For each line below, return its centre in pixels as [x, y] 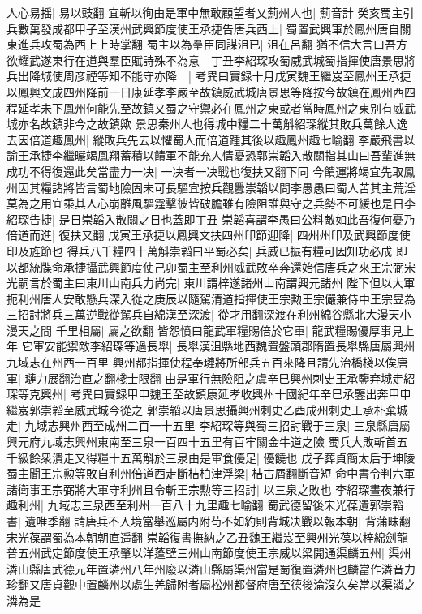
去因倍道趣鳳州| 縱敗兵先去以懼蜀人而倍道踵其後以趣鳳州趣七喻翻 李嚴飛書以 [211, 139]
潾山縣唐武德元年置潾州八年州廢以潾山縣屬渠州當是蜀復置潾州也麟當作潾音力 [211, 568]
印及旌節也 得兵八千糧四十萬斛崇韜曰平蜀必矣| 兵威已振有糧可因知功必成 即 [207, 250]
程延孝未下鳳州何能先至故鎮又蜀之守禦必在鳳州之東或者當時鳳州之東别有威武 [211, 107]
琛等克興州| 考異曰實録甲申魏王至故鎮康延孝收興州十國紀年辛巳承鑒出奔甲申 [209, 394]
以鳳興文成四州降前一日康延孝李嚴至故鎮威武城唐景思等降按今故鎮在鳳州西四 [211, 91]
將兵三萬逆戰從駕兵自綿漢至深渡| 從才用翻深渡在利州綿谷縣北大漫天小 [226, 314]
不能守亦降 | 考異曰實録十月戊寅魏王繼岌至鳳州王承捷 [265, 76]
